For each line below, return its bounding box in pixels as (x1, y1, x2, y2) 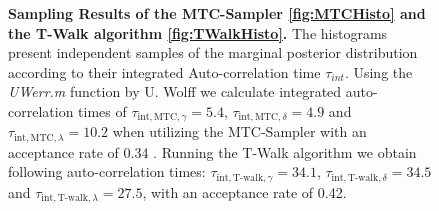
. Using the (344, 61, 413, 82)
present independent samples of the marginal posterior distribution (8, 42, 418, 63)
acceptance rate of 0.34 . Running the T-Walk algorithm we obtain (8, 141, 417, 162)
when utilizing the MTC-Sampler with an (112, 121, 367, 142)
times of (78, 100, 127, 121)
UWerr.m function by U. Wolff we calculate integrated (8, 81, 342, 102)
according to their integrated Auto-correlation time (8, 61, 321, 82)
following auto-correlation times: (8, 161, 206, 182)
